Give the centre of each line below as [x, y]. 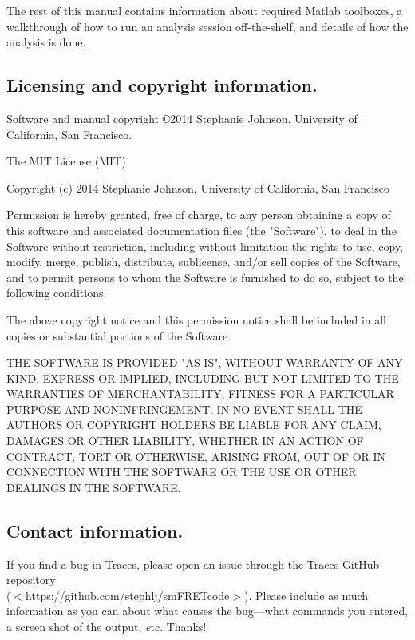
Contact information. [95, 530]
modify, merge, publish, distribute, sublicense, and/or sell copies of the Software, [204, 262]
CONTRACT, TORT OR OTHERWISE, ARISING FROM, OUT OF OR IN [196, 456]
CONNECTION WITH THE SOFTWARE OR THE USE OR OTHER [182, 472]
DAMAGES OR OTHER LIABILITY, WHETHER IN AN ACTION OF [185, 441]
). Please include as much [306, 595]
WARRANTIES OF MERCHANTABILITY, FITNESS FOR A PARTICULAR [200, 394]
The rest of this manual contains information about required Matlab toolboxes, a [205, 10]
